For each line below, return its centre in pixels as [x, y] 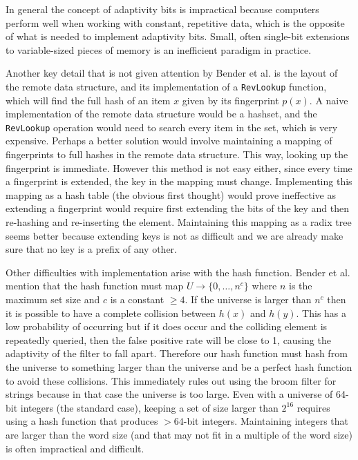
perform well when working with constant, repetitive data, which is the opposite [175, 22]
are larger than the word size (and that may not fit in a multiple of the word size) [179, 434]
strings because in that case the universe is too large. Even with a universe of [169, 394]
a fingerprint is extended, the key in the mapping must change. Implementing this [179, 181]
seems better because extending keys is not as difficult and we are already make [175, 235]
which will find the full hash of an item [88, 100]
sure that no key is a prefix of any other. [91, 249]
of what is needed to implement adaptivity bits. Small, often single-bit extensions [178, 36]
